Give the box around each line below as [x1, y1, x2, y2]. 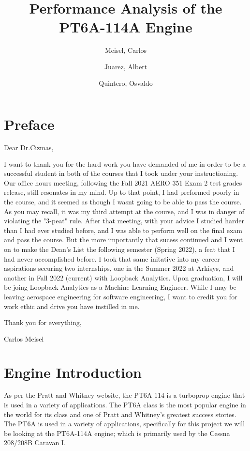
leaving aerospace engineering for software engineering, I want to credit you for [4, 291, 237, 301]
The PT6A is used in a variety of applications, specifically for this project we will [4, 419, 245, 429]
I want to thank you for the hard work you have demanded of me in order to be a [4, 158, 246, 169]
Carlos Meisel [4, 333, 44, 343]
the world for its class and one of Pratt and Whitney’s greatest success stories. [4, 409, 236, 419]
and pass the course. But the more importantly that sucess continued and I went [4, 234, 243, 245]
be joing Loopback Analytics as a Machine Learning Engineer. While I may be [4, 282, 236, 292]
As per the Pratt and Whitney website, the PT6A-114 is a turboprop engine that [4, 390, 245, 400]
